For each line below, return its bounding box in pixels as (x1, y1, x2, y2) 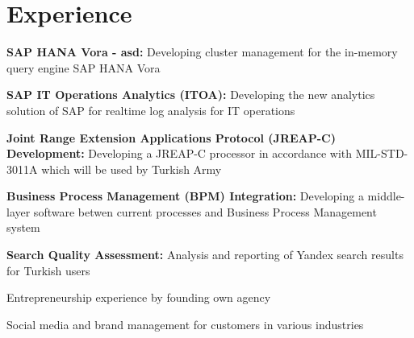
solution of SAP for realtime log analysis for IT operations (6, 101, 295, 118)
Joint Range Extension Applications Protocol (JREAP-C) (6, 129, 336, 146)
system (6, 219, 40, 236)
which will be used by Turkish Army (41, 160, 222, 177)
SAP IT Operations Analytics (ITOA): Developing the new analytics (6, 86, 375, 103)
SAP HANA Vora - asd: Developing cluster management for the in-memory (6, 43, 398, 60)
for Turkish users (6, 262, 90, 278)
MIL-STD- (355, 145, 408, 162)
